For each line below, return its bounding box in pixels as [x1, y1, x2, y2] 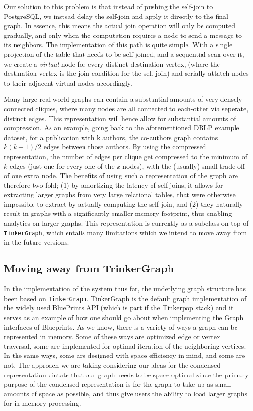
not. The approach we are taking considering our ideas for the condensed [4, 359, 221, 370]
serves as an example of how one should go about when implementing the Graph [4, 312, 244, 322]
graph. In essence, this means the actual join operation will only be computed [4, 20, 235, 31]
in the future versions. [4, 237, 69, 247]
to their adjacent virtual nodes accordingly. [4, 77, 132, 88]
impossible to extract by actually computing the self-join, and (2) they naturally [4, 198, 243, 209]
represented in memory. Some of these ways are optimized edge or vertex [4, 331, 220, 341]
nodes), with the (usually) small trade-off [122, 161, 245, 171]
